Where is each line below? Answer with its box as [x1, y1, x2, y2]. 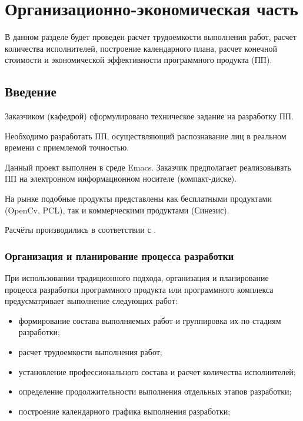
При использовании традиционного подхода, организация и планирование [5, 272, 269, 284]
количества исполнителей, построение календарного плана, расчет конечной [5, 42, 277, 54]
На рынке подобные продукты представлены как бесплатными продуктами [5, 192, 272, 205]
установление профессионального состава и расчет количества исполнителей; [18, 365, 296, 377]
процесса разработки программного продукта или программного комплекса [5, 283, 274, 295]
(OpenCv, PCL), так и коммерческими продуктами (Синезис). [5, 203, 229, 216]
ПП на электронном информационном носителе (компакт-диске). [5, 172, 237, 185]
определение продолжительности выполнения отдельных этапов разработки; [18, 385, 292, 397]
